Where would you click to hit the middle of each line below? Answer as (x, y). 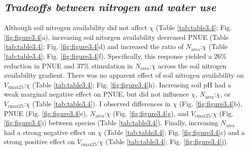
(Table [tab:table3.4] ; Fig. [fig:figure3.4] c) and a (174, 132)
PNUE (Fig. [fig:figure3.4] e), (46, 113)
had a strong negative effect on (50, 132)
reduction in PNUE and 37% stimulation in (69, 65)
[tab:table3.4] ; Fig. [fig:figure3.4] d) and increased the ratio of (94, 46)
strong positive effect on (39, 142)
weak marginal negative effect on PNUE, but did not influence (96, 94)
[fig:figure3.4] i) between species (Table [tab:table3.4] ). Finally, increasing (111, 123)
